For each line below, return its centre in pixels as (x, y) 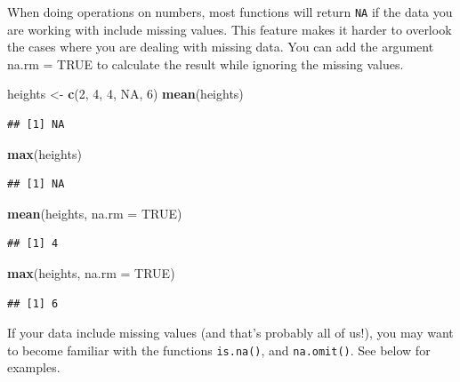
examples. (34, 367)
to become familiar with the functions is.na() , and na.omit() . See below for (219, 350)
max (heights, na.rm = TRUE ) (91, 273)
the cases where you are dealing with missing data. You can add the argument (221, 47)
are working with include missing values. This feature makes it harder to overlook (230, 29)
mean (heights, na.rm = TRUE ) (95, 213)
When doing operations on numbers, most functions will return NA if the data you (230, 12)
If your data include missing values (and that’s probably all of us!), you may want (230, 333)
